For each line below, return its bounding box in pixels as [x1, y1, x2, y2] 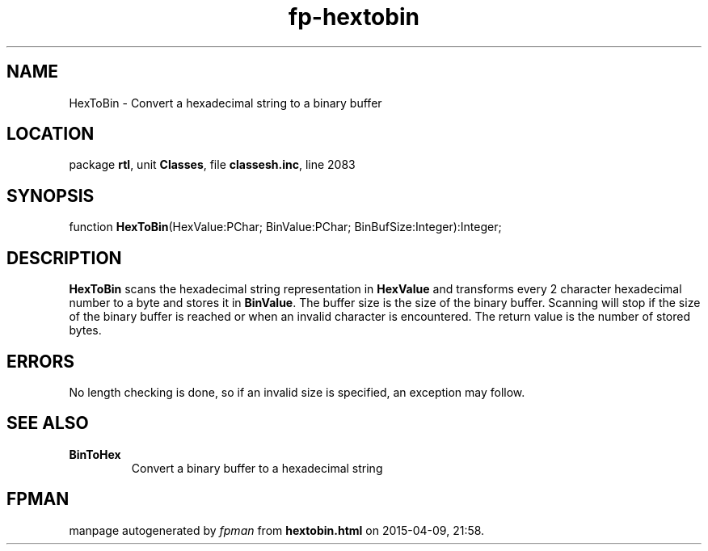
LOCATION [6, 124, 95, 145]
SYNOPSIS [6, 185, 95, 206]
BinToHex [69, 447, 121, 461]
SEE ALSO [6, 413, 89, 434]
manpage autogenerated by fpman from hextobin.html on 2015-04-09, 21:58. [69, 523, 485, 537]
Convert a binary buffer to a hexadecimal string [131, 461, 383, 475]
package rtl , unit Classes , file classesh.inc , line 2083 [69, 158, 356, 172]
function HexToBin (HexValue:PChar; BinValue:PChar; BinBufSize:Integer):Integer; [69, 220, 502, 234]
